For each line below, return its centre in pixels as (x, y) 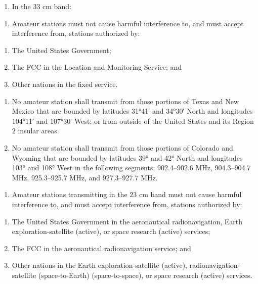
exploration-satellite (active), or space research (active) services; (111, 231)
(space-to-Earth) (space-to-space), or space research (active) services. (145, 275)
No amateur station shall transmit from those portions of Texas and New (125, 101)
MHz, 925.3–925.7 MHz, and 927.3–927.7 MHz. (85, 177)
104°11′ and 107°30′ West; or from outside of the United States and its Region (133, 121)
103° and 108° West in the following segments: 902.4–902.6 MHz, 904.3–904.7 (131, 168)
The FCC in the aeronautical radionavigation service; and (101, 248)
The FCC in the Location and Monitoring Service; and (97, 67)
